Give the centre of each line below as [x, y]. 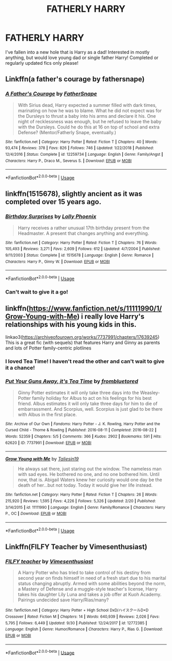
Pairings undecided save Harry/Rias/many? [63, 600]
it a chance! [20, 368]
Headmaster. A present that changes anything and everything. [83, 233]
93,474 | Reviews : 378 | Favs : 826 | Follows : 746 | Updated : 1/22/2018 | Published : [80, 148]
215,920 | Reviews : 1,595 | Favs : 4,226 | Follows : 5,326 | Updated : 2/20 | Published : [81, 501]
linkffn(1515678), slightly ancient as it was [74, 194]
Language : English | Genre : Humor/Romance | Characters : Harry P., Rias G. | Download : [84, 629]
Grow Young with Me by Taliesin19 [42, 459]
